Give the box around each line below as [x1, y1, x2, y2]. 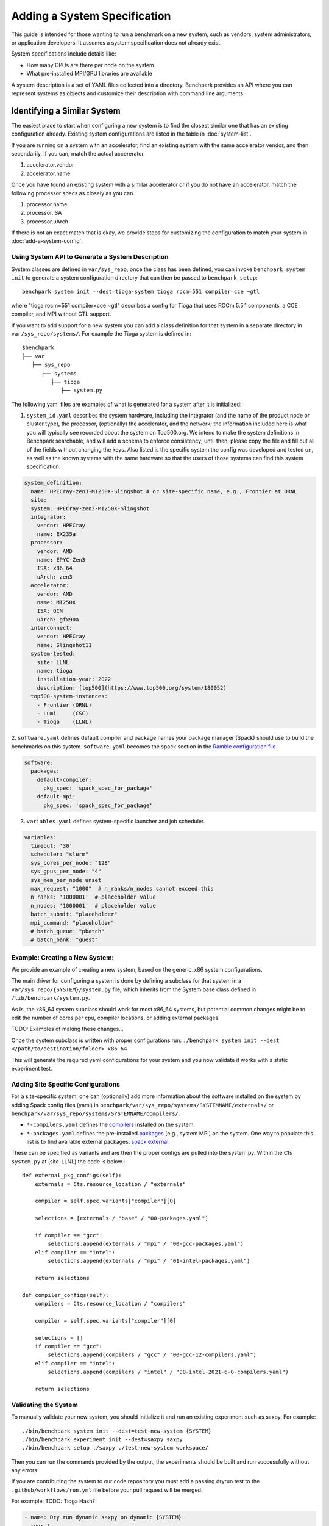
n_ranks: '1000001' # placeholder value [30, 894, 157, 900]
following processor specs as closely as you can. [11, 189, 135, 197]
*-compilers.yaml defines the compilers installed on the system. [26, 1121, 195, 1129]
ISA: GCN [37, 607, 63, 615]
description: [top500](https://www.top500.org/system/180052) [37, 684, 227, 691]
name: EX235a [37, 530, 76, 537]
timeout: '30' [30, 842, 73, 850]
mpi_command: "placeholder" [30, 919, 115, 926]
